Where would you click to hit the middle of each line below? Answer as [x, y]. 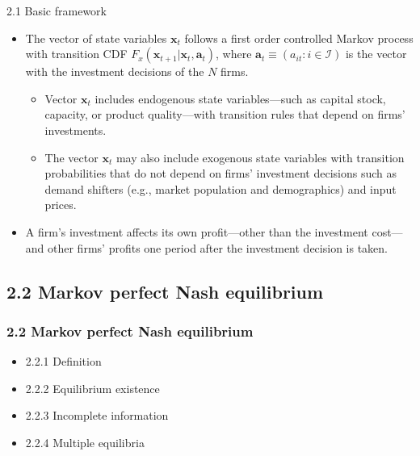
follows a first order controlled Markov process [299, 38]
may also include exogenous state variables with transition [260, 157]
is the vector [376, 54]
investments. [76, 130]
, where [234, 54]
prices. [61, 205]
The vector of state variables [96, 38]
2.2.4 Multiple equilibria [85, 442]
